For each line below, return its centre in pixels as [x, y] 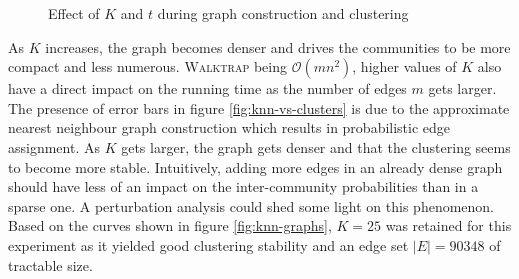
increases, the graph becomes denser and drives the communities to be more [278, 46]
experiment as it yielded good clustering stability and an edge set [208, 244]
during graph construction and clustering [283, 13]
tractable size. [50, 264]
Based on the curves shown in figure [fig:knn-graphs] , [170, 225]
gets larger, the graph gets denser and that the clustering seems [316, 146]
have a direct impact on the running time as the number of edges [207, 88]
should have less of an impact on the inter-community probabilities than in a [243, 186]
